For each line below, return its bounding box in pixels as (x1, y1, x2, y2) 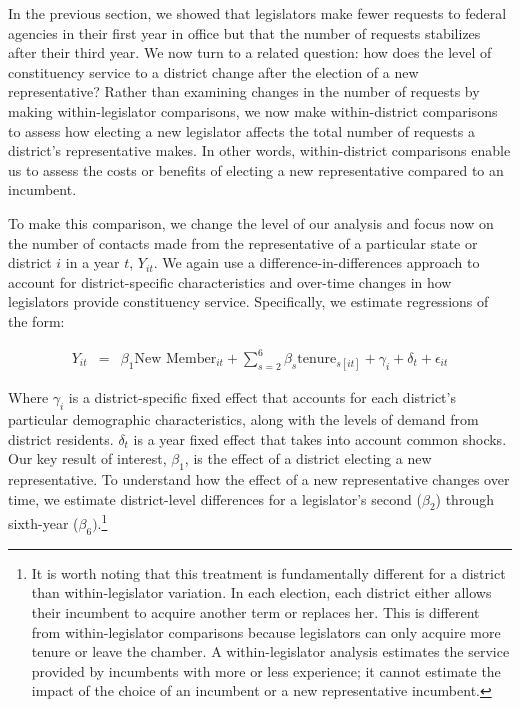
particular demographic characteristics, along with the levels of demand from (8, 409, 479, 430)
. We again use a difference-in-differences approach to (153, 252, 480, 273)
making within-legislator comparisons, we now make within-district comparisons (8, 100, 498, 121)
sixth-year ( (8, 513, 79, 534)
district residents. (8, 428, 114, 449)
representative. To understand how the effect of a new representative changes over (8, 469, 510, 489)
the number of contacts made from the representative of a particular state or (8, 232, 478, 253)
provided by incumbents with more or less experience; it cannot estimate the (31, 660, 501, 681)
